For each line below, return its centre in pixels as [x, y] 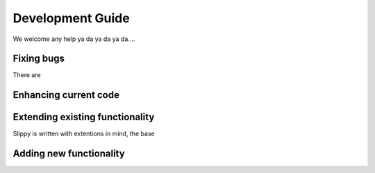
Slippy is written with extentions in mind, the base [84, 134]
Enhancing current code [66, 95]
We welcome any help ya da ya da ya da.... [74, 39]
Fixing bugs [39, 59]
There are [27, 75]
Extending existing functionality [84, 117]
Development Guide [71, 18]
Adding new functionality [69, 154]
